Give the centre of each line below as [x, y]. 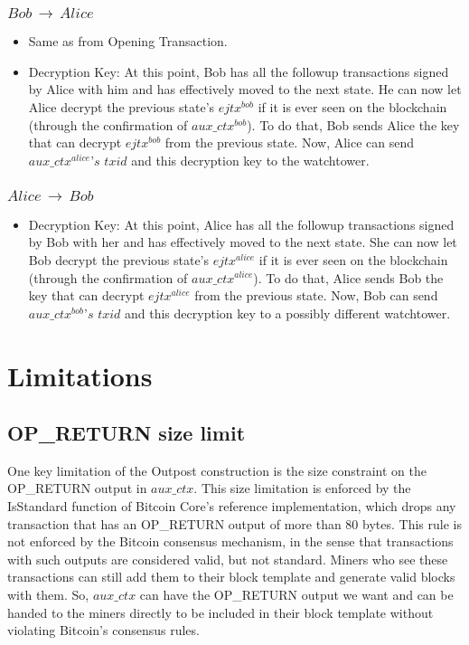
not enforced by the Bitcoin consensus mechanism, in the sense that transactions [230, 541]
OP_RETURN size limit [127, 433]
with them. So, [48, 595]
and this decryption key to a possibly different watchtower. [288, 313]
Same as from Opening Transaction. [128, 41]
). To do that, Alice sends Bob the [348, 277]
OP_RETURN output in [77, 488]
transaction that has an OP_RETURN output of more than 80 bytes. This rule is [234, 523]
